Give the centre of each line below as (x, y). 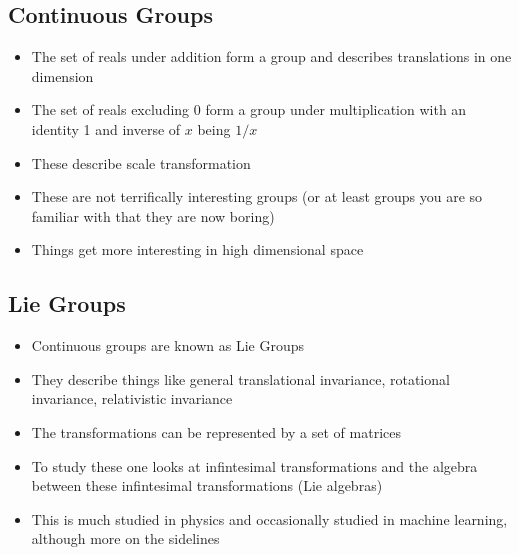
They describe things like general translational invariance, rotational (240, 378)
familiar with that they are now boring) (153, 215)
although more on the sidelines (125, 538)
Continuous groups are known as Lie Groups (167, 345)
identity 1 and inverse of (106, 128)
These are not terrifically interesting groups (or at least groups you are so (257, 196)
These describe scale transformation (141, 162)
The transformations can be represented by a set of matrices (216, 431)
